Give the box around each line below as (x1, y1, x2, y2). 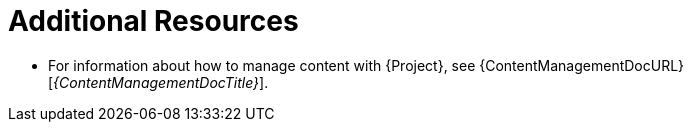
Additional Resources (8, 4, 299, 38)
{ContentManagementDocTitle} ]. (53, 73, 269, 91)
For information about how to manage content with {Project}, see (48, 56, 476, 74)
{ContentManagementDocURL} (479, 56, 685, 74)
